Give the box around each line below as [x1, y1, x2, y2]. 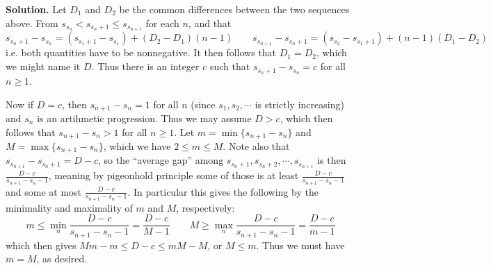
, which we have [103, 139, 171, 153]
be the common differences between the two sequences [119, 2, 350, 16]
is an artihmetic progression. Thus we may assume [37, 110, 252, 125]
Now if [6, 96, 34, 111]
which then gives [6, 237, 77, 252]
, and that [188, 15, 232, 30]
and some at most [6, 184, 82, 199]
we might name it [6, 59, 81, 74]
